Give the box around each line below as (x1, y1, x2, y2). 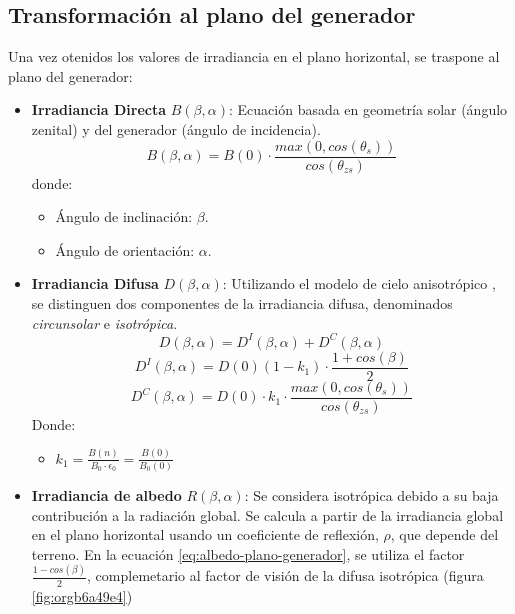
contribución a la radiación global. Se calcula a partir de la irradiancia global (31, 504, 504, 525)
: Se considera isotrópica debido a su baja (244, 485, 499, 506)
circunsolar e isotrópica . (31, 312, 178, 333)
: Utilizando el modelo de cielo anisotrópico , (222, 273, 496, 294)
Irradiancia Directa (31, 99, 167, 120)
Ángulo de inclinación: (55, 206, 193, 227)
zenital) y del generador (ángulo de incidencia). (31, 118, 321, 139)
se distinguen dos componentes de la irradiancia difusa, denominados (31, 293, 453, 314)
